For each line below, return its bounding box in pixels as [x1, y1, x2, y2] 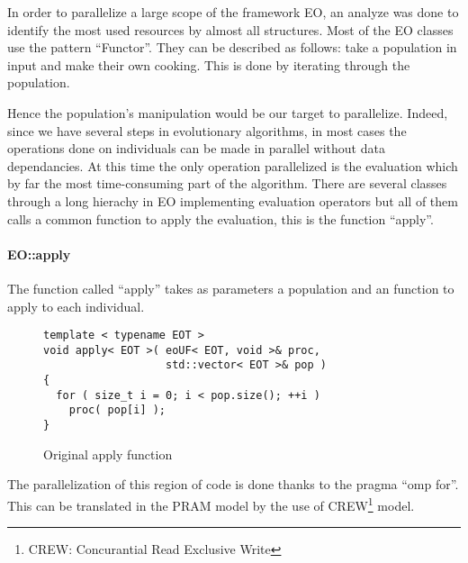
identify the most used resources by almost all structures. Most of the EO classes [7, 20, 454, 39]
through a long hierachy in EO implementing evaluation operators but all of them [7, 191, 458, 210]
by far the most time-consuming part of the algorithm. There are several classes [7, 174, 447, 193]
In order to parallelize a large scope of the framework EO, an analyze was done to [7, 3, 459, 21]
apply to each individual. [7, 296, 145, 315]
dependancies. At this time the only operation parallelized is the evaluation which [7, 156, 458, 175]
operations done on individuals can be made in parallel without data [7, 139, 385, 158]
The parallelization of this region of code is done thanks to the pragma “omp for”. [7, 475, 459, 494]
